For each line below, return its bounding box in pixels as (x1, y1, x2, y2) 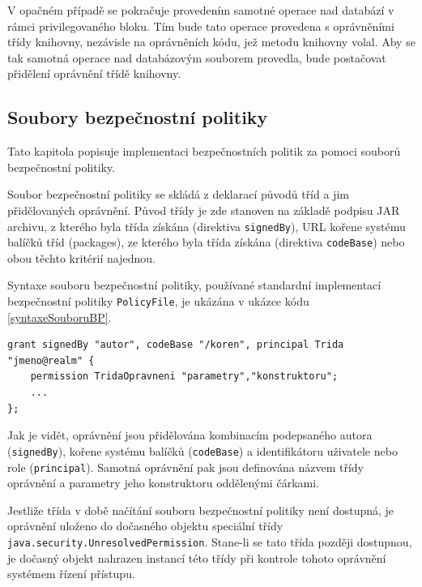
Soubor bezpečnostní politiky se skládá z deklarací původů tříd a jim (7, 186, 349, 203)
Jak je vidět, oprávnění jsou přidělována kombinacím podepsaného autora (7, 426, 373, 443)
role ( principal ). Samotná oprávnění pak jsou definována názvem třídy (7, 458, 364, 475)
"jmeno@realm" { (7, 354, 95, 366)
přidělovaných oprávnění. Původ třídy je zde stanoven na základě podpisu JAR (7, 201, 400, 218)
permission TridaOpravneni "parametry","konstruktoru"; (30, 371, 339, 383)
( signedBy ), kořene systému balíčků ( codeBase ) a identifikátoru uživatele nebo (7, 442, 398, 459)
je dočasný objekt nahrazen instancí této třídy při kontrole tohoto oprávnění (7, 549, 386, 566)
